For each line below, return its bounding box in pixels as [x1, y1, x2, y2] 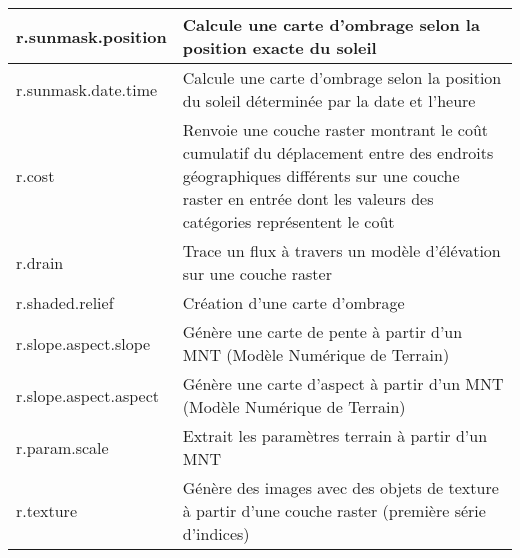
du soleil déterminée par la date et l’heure [182, 89, 476, 112]
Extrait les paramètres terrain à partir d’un [182, 424, 488, 447]
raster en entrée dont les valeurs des [182, 187, 434, 210]
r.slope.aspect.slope [16, 331, 151, 355]
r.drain [16, 250, 64, 274]
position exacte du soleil [182, 36, 377, 59]
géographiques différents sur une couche [182, 164, 460, 187]
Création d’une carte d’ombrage [182, 291, 405, 314]
